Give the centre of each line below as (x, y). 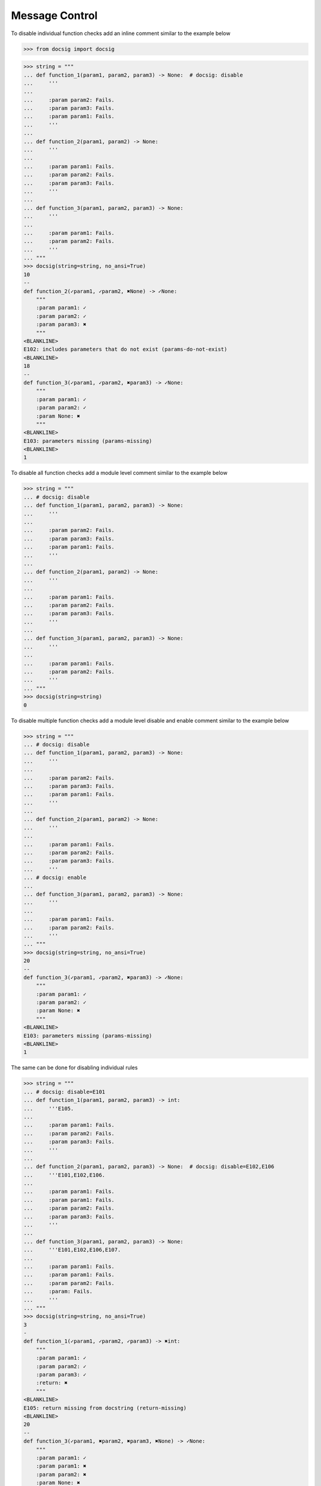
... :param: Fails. (58, 1292)
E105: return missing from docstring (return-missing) (105, 1408)
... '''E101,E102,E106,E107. (72, 1250)
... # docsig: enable (55, 878)
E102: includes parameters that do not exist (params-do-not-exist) (125, 350)
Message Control (54, 15)
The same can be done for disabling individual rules (74, 1068)
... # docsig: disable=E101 (64, 1092)
